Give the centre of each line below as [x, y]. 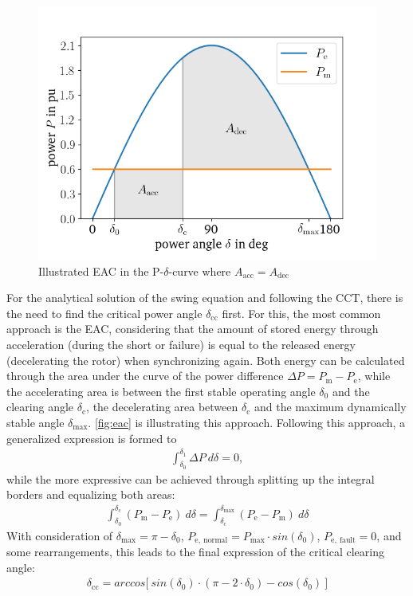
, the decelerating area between [162, 407]
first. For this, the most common [301, 313]
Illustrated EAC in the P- [101, 271]
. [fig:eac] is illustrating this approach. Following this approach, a [247, 422]
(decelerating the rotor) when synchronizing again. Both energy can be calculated [206, 360]
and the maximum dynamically [330, 407]
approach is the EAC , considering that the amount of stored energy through [193, 329]
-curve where [200, 271]
